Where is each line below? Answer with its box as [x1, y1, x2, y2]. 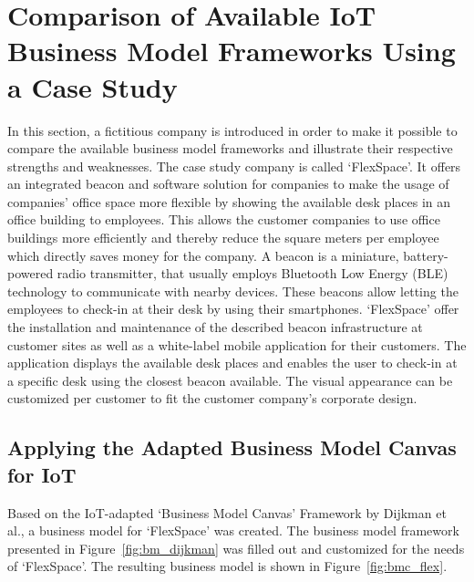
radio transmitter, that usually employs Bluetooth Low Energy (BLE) [57, 264, 448, 283]
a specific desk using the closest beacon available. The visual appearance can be [7, 370, 453, 390]
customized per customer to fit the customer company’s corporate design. [7, 389, 417, 408]
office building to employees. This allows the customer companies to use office [7, 210, 440, 229]
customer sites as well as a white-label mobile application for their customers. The [7, 335, 467, 354]
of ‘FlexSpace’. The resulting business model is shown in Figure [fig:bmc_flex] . [7, 556, 448, 576]
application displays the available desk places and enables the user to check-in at [7, 353, 458, 372]
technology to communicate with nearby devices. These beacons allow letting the [7, 281, 459, 300]
